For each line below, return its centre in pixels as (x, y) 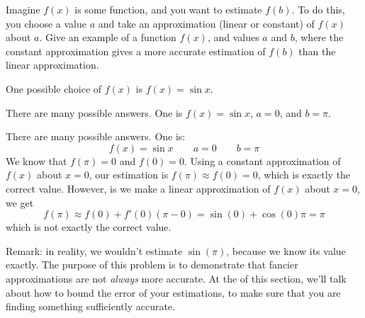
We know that (36, 160)
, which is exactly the (304, 175)
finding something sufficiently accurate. (90, 306)
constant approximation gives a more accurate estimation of (136, 51)
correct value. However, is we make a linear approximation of (138, 188)
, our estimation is (129, 175)
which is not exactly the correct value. (89, 227)
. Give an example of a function (108, 37)
